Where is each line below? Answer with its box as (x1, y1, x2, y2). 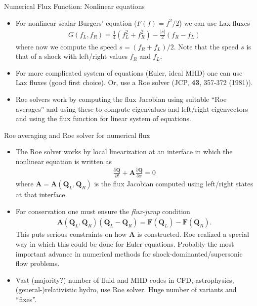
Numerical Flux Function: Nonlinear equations (4, 1, 145, 11)
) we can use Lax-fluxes (179, 17, 250, 28)
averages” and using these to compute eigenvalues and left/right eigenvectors (15, 103, 248, 114)
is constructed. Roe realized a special (137, 229, 249, 239)
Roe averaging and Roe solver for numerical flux (4, 130, 150, 140)
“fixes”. (15, 294, 37, 304)
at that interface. (15, 189, 67, 200)
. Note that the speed (173, 41, 239, 51)
